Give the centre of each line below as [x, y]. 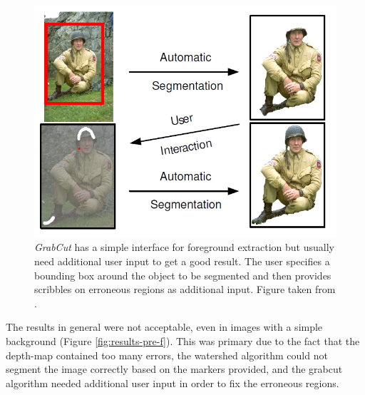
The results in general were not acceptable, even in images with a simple [164, 327]
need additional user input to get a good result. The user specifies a [182, 261]
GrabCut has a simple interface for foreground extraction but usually [184, 247]
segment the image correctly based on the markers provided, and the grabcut [174, 369]
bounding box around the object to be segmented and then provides [183, 275]
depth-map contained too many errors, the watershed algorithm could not [167, 355]
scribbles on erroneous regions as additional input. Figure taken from [185, 289]
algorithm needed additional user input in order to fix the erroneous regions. [173, 383]
